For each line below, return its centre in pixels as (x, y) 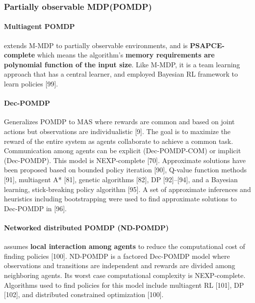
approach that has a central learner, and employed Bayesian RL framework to (121, 74)
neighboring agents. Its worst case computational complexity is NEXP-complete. (125, 275)
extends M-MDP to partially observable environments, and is (96, 45)
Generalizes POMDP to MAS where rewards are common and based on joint (119, 122)
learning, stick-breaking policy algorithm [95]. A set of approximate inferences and (127, 189)
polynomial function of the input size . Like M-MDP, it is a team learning (122, 64)
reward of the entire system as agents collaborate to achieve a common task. (119, 141)
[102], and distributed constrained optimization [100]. (84, 294)
